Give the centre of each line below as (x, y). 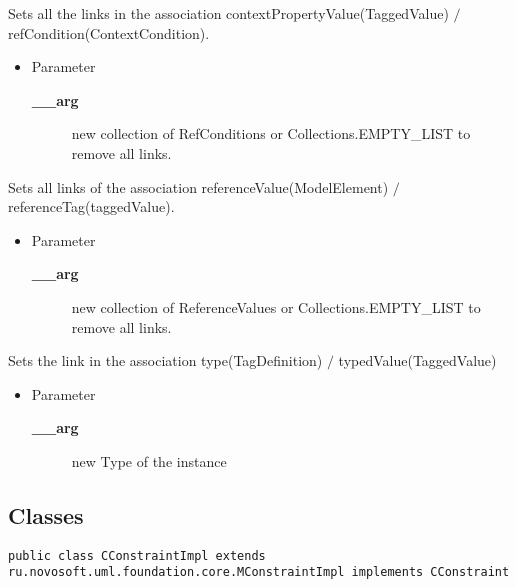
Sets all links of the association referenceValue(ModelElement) (198, 186)
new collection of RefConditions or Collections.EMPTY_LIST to (271, 133)
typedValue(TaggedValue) (417, 360)
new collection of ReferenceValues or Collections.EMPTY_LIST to (276, 306)
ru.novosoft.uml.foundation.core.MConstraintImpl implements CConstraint (259, 572)
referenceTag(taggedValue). (91, 206)
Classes (46, 514)
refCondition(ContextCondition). (109, 32)
